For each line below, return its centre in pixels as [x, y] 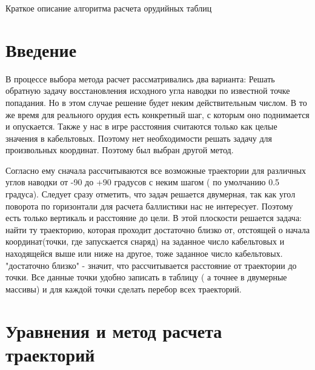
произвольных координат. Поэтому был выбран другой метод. [120, 150]
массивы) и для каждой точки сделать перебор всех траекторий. [124, 289]
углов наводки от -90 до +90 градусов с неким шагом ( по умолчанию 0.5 [143, 182]
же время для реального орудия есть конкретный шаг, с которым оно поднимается [157, 114]
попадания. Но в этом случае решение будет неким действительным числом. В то [156, 102]
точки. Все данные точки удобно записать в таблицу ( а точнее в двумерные [146, 277]
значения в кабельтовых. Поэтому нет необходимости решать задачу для [139, 138]
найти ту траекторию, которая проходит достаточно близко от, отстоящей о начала [158, 229]
